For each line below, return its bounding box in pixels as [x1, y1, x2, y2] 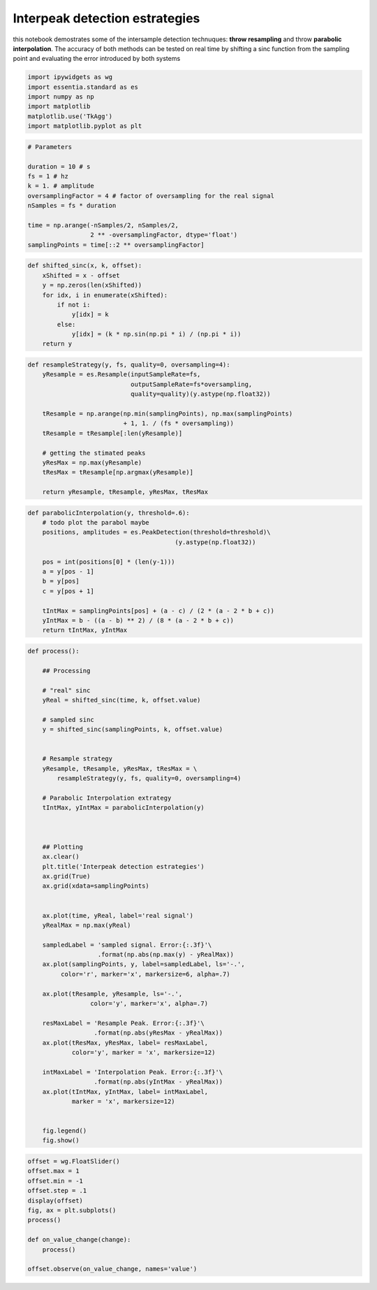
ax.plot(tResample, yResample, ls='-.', [42, 990, 183, 998]
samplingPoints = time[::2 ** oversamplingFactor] [27, 241, 205, 248]
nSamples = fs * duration [27, 201, 117, 210]
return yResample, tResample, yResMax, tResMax [42, 488, 209, 496]
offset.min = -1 [27, 1177, 84, 1185]
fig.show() [42, 1137, 80, 1144]
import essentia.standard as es [27, 83, 139, 91]
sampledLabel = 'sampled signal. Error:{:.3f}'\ [42, 941, 212, 949]
